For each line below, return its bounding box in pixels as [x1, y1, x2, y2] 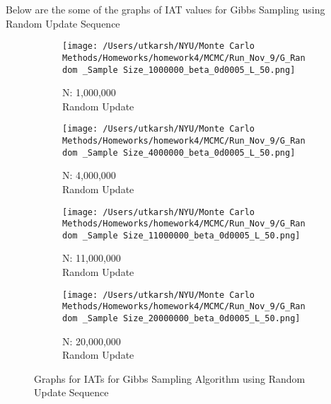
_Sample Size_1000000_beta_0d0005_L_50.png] [82, 64, 296, 75]
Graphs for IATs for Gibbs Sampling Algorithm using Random [34, 371, 306, 386]
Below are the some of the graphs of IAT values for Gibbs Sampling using [6, 2, 325, 16]
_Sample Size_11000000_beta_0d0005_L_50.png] [82, 230, 301, 241]
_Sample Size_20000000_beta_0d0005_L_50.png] [82, 313, 301, 323]
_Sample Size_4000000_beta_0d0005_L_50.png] [82, 147, 296, 158]
